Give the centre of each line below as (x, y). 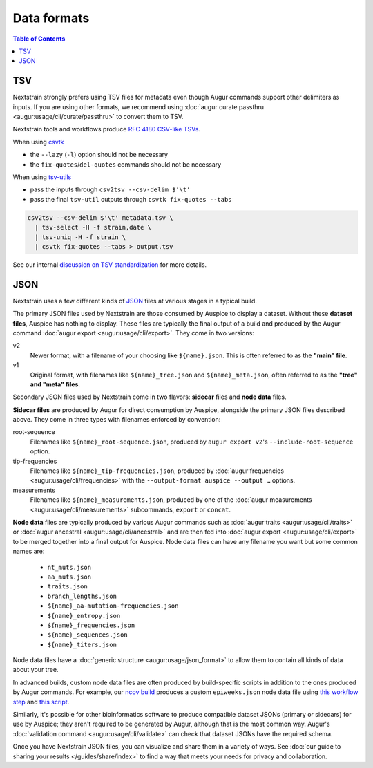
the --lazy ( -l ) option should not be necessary (99, 155)
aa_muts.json (69, 577)
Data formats (51, 18)
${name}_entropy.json (84, 616)
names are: (29, 551)
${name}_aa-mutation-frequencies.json (113, 606)
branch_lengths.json (82, 596)
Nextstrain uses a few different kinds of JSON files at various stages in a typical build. (135, 301)
